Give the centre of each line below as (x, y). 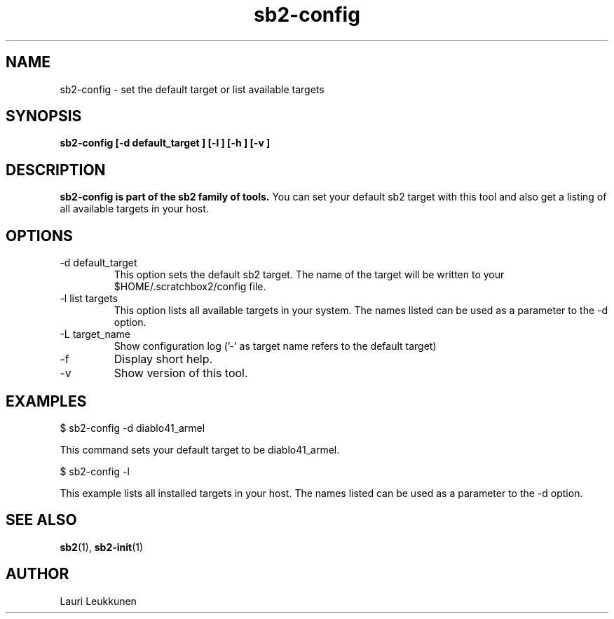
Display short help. (163, 359)
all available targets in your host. (134, 209)
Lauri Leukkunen (98, 601)
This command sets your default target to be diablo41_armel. (200, 449)
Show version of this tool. (181, 373)
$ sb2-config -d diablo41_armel (132, 428)
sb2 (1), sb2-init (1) (102, 547)
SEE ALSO (41, 520)
